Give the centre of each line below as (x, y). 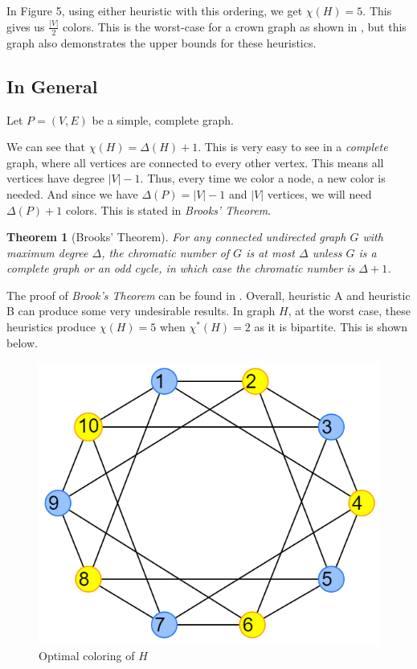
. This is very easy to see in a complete (293, 147)
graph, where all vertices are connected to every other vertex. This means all (195, 162)
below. (22, 342)
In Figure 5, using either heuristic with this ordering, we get (155, 10)
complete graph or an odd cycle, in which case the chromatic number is (181, 268)
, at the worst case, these (349, 311)
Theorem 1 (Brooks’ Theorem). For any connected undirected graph (176, 237)
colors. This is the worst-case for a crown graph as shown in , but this (235, 26)
